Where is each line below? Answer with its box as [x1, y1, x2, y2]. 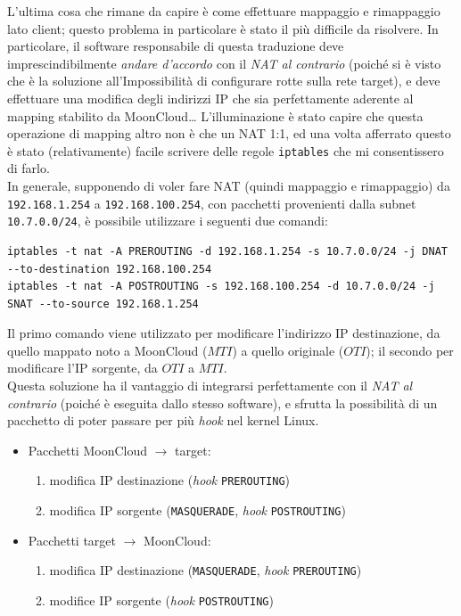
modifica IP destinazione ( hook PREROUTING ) [49, 471, 291, 489]
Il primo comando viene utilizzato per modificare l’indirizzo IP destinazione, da [7, 324, 440, 342]
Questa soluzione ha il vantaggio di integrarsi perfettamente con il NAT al [7, 376, 413, 395]
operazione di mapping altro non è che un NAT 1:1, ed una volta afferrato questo [7, 124, 451, 143]
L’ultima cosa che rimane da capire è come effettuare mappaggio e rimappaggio [7, 2, 440, 20]
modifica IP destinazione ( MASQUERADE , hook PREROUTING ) [49, 561, 362, 579]
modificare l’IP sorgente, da [7, 358, 158, 377]
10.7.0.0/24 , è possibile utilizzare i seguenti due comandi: [7, 211, 328, 230]
